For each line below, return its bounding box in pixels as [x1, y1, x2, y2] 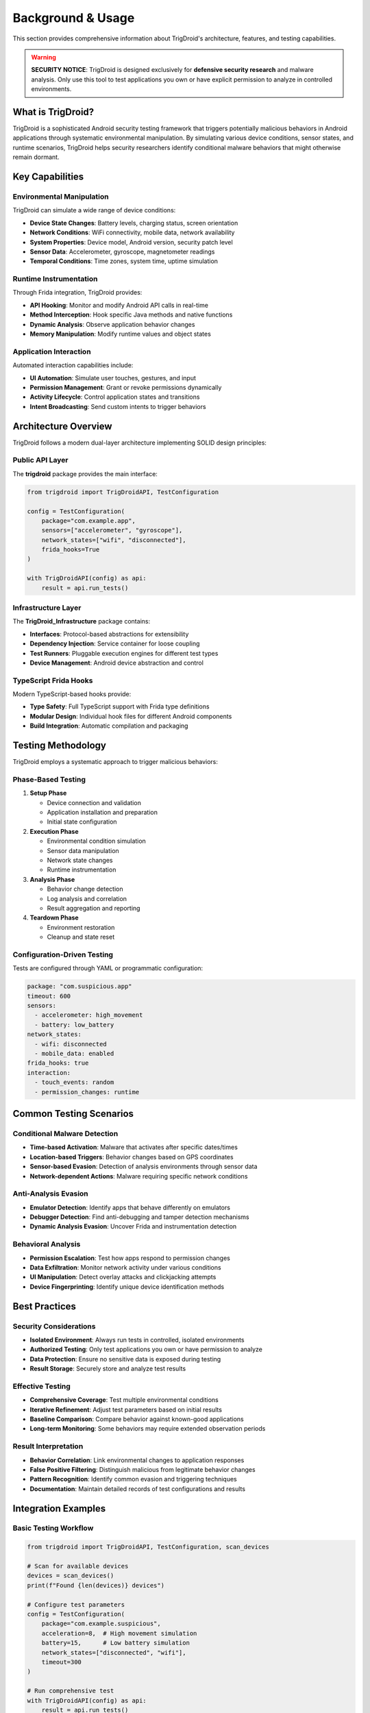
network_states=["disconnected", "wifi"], [41, 1649, 186, 1656]
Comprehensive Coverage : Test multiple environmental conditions [29, 1396, 219, 1404]
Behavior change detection [47, 885, 123, 894]
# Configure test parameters [27, 1601, 125, 1608]
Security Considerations [12, 1321, 96, 1331]
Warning [31, 53, 56, 61]
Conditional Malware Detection [12, 1129, 119, 1138]
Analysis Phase [29, 875, 75, 883]
